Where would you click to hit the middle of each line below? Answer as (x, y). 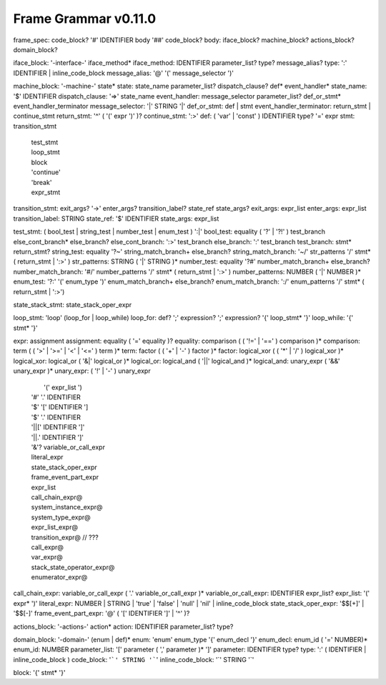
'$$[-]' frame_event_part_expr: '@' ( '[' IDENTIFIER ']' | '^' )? (102, 614)
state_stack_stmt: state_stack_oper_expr (73, 304)
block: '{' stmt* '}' (39, 673)
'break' (41, 182)
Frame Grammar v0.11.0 (85, 19)
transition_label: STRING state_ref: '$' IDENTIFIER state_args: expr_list (116, 219)
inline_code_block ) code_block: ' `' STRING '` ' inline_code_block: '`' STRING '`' (134, 659)
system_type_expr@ (61, 517)
